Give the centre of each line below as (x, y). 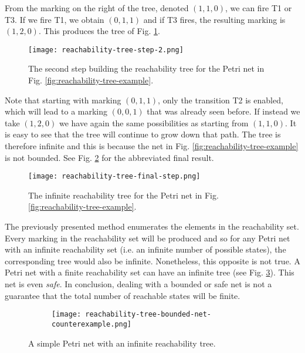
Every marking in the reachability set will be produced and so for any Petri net (148, 238)
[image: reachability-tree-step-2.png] (106, 50)
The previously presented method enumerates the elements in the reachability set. (152, 226)
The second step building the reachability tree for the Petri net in (146, 68)
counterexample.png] (92, 324)
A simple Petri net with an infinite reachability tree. (122, 343)
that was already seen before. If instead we (223, 111)
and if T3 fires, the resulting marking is (214, 19)
